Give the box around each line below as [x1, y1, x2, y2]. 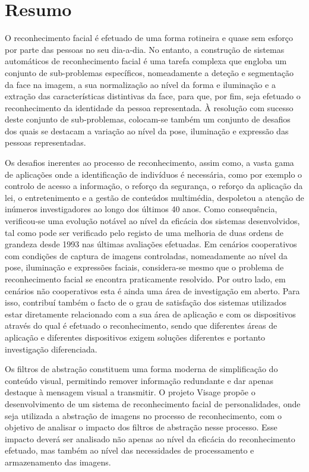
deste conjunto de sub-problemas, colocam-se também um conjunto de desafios [5, 113, 291, 125]
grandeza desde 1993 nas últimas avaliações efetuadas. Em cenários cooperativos [5, 238, 297, 250]
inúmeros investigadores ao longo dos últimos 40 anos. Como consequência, [5, 203, 278, 215]
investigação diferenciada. [5, 342, 97, 355]
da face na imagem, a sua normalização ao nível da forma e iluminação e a [5, 78, 276, 90]
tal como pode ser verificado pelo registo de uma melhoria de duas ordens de [5, 226, 284, 238]
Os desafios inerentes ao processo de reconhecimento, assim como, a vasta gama [5, 156, 294, 169]
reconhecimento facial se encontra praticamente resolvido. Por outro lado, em [5, 273, 286, 285]
